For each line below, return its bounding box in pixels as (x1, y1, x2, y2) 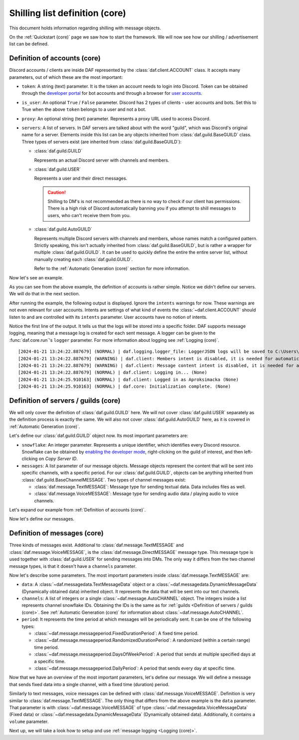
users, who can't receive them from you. (47, 212, 131, 218)
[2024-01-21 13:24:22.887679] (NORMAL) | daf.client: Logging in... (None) (18, 370, 207, 375)
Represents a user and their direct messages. (34, 175, 128, 182)
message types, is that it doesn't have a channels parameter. (9, 563, 137, 569)
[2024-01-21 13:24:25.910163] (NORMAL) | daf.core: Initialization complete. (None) (18, 384, 231, 389)
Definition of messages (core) (9, 529, 104, 537)
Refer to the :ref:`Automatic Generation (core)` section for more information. (34, 265, 190, 271)
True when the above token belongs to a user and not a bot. (21, 106, 147, 112)
